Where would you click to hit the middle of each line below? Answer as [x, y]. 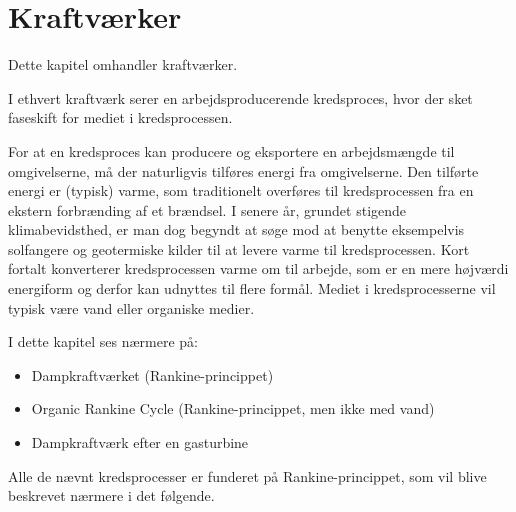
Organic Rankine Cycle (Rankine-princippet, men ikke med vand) [233, 408]
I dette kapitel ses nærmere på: [103, 341]
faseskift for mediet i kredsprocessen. [120, 117]
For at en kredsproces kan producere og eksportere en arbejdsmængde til [231, 150]
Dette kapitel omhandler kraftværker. [123, 64]
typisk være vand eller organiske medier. [131, 307]
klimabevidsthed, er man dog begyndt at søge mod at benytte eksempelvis [236, 229]
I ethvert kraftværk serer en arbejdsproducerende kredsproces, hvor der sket [240, 97]
